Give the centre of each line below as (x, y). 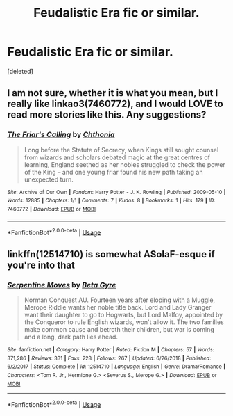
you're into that (41, 265)
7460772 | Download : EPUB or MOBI (51, 209)
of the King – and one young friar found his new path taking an (113, 172)
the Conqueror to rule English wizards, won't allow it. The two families (124, 322)
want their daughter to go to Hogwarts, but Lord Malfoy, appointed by (123, 314)
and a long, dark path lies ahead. (71, 337)
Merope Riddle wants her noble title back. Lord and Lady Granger (118, 307)
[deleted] (20, 71)
